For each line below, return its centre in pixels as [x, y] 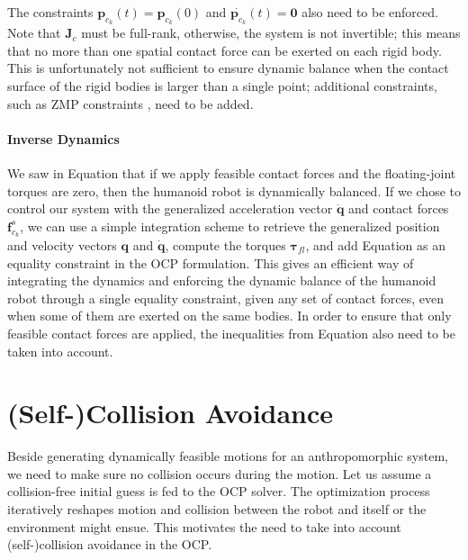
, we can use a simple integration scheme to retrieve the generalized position [230, 226]
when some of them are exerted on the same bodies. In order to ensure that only [229, 316]
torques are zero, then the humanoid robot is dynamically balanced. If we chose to [234, 190]
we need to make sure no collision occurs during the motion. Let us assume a [220, 473]
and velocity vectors [62, 244]
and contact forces [399, 208]
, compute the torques [225, 244]
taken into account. [60, 351]
